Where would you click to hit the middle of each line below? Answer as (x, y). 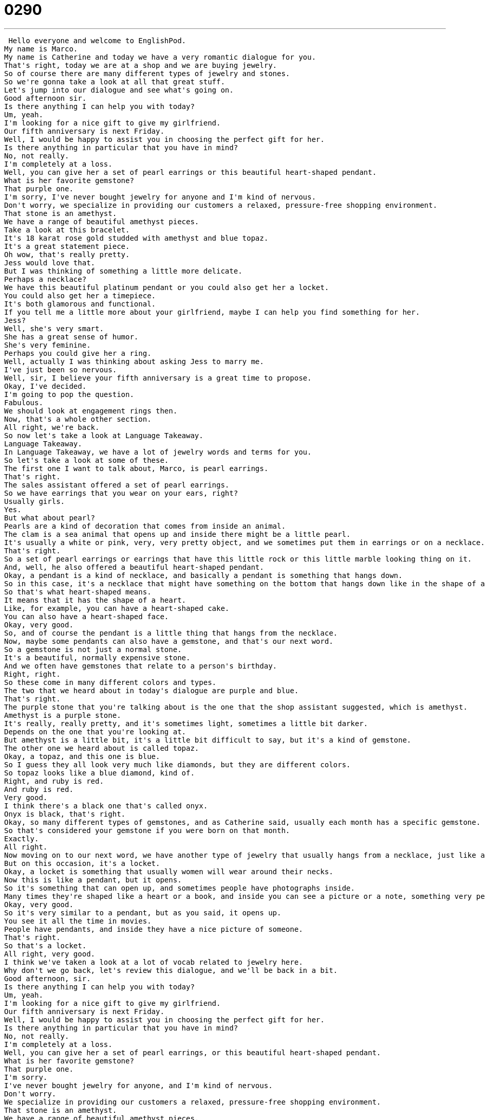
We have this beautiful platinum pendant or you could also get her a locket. (167, 287)
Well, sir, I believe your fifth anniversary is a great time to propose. (158, 378)
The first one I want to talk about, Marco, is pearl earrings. (136, 468)
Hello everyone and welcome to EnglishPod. (97, 40)
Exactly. (22, 838)
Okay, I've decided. (45, 386)
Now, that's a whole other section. (78, 419)
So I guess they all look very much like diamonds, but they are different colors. (178, 764)
